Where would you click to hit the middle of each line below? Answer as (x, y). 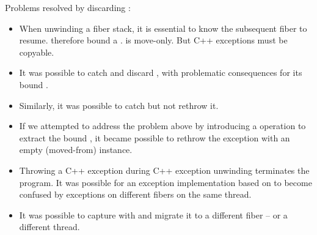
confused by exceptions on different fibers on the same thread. (135, 194)
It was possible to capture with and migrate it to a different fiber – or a (153, 214)
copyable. (37, 52)
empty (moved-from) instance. (76, 150)
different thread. (49, 227)
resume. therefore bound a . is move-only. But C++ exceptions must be (153, 40)
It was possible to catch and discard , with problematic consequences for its (161, 73)
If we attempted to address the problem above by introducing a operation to (162, 126)
